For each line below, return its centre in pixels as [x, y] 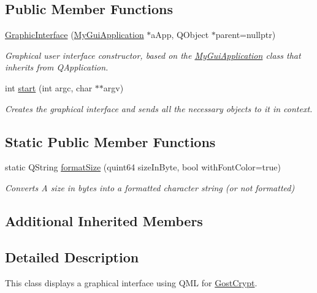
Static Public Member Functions [110, 141]
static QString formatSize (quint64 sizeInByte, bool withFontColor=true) [143, 167]
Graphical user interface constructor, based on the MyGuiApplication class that [153, 55]
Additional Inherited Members [104, 220]
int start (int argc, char [49, 87]
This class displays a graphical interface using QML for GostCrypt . [131, 282]
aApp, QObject [180, 35]
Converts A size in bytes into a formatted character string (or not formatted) [150, 187]
